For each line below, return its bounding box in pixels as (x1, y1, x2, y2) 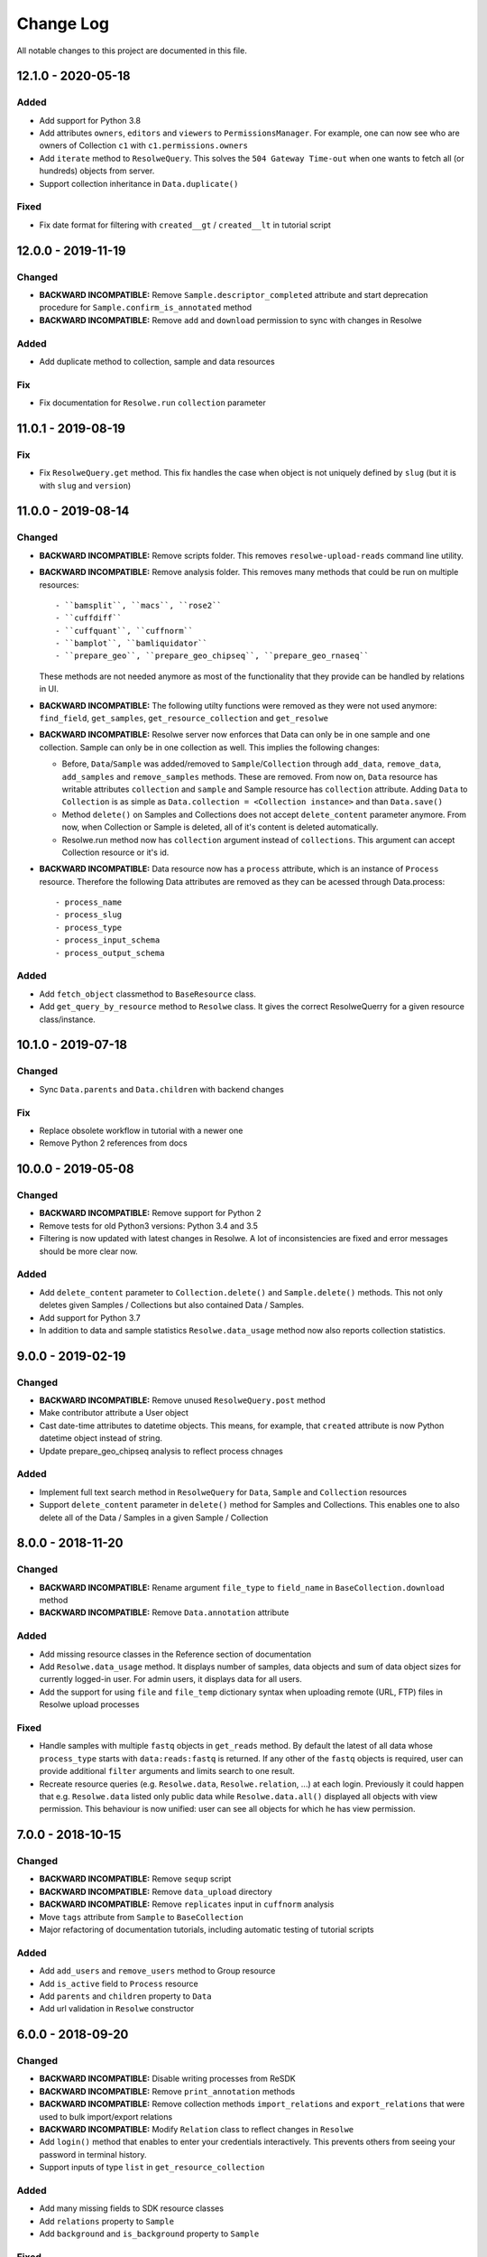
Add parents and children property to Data (39, 1991, 212, 2002)
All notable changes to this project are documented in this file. (16, 45, 247, 56)
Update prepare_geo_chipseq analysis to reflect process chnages (39, 1445, 283, 1456)
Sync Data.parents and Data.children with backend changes (39, 1083, 284, 1094)
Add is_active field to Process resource (39, 1978, 198, 1989)
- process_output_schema (55, 948, 165, 958)
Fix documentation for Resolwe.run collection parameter (39, 397, 266, 408)
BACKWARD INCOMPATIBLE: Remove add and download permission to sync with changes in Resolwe (39, 314, 423, 325)
